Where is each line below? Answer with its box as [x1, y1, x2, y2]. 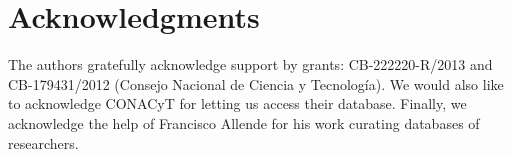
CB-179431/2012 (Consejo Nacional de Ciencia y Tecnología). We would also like [8, 73, 504, 94]
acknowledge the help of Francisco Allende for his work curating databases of [8, 112, 480, 133]
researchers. [8, 132, 79, 153]
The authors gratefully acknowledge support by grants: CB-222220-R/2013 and [8, 54, 493, 75]
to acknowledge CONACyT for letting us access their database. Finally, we [8, 93, 467, 114]
